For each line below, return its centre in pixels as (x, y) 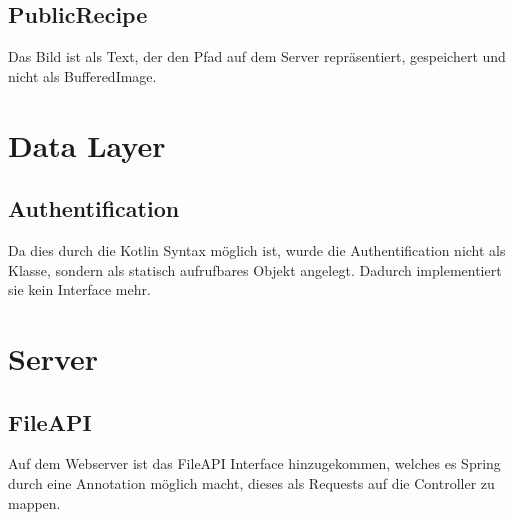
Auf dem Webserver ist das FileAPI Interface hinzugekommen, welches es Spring (254, 463)
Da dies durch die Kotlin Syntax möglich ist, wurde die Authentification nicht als (257, 249)
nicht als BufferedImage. (82, 75)
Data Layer (87, 144)
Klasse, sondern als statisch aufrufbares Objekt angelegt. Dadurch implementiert (255, 269)
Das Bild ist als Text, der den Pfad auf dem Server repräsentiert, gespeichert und (257, 56)
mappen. (34, 502)
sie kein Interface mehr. (79, 289)
